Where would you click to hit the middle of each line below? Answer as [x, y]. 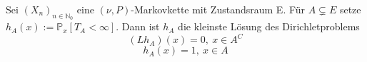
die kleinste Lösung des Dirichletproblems [269, 26]
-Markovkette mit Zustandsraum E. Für [218, 9]
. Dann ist [138, 26]
